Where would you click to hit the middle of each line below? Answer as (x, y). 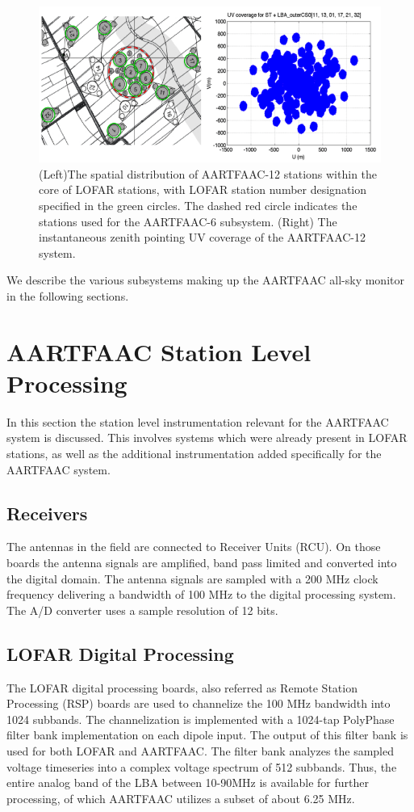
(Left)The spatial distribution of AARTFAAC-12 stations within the (208, 173)
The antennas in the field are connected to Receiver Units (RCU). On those (194, 547)
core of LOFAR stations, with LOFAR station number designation (203, 189)
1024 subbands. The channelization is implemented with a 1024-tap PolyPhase (201, 719)
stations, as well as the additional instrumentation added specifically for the (194, 453)
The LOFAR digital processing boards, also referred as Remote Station (182, 687)
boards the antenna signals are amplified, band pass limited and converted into (202, 562)
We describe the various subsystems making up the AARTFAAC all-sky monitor (205, 280)
